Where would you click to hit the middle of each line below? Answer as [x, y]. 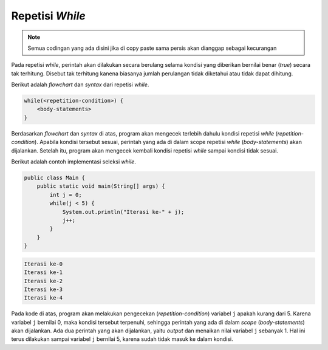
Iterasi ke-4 [43, 298]
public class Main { [54, 178]
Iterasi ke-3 [43, 289]
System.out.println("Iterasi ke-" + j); [123, 212]
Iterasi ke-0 [43, 264]
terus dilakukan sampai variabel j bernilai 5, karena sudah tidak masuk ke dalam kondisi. [122, 339]
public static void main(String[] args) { [101, 186]
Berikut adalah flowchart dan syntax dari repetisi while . [80, 84]
